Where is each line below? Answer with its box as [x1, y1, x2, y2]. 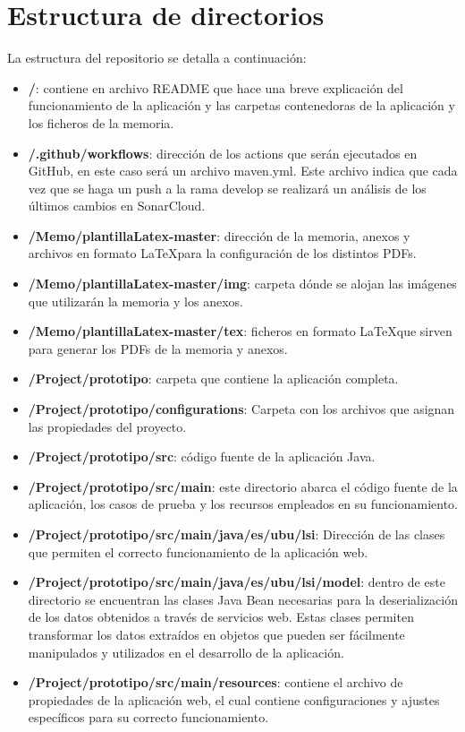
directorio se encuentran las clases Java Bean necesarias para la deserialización [28, 590, 458, 608]
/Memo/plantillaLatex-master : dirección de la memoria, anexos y [28, 226, 410, 245]
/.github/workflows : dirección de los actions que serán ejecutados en [28, 143, 418, 162]
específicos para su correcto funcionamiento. [28, 708, 269, 727]
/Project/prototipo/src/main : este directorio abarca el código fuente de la [28, 477, 458, 495]
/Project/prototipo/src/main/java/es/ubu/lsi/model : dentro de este [28, 573, 445, 591]
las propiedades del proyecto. [28, 417, 187, 435]
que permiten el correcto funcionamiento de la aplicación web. [28, 542, 368, 561]
